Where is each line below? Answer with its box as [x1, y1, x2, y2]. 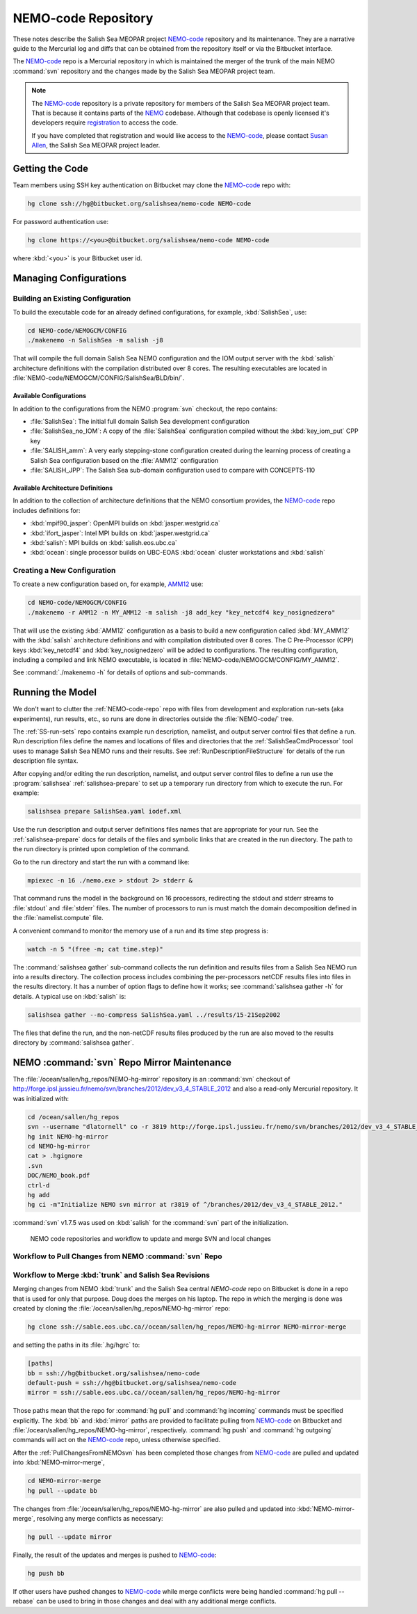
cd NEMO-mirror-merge [27, 1477, 101, 1485]
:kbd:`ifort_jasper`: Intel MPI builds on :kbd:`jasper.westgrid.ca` [30, 529, 211, 537]
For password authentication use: [13, 217, 109, 226]
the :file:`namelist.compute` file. [13, 914, 104, 922]
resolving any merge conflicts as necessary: [36, 1514, 163, 1523]
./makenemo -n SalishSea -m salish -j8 [27, 336, 163, 345]
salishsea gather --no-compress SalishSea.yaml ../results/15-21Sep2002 [27, 1011, 281, 1019]
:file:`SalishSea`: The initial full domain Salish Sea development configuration [30, 417, 250, 425]
